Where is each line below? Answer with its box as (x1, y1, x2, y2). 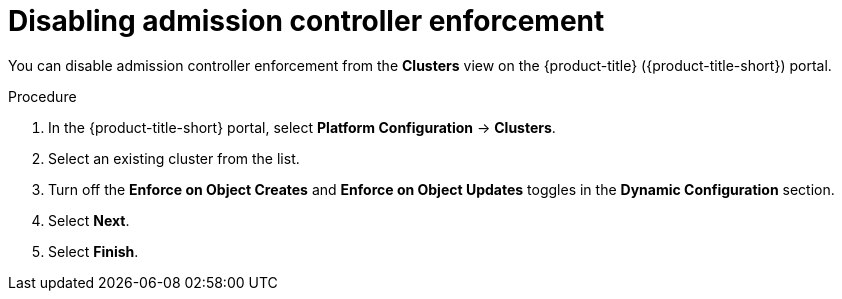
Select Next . (48, 211, 130, 229)
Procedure (8, 87, 77, 105)
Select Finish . (48, 242, 139, 260)
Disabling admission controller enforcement (8, 4, 605, 38)
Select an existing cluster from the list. (48, 149, 300, 167)
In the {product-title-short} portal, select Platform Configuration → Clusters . (48, 118, 556, 136)
